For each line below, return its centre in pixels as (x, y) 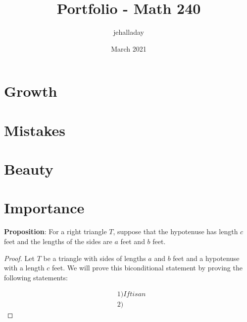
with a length (24, 268)
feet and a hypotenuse (206, 258)
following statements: (36, 277)
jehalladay (129, 32)
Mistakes (35, 130)
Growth (31, 91)
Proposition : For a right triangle (55, 231)
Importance (44, 208)
